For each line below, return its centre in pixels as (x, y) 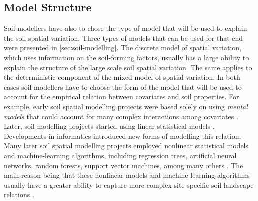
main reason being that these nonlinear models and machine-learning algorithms (127, 175)
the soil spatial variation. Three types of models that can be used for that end (124, 38)
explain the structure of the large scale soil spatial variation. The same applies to (128, 67)
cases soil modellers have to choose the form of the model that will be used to (123, 87)
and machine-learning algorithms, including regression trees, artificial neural (120, 155)
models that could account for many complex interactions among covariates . (121, 116)
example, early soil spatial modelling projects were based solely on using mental (126, 106)
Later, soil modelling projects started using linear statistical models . (109, 126)
